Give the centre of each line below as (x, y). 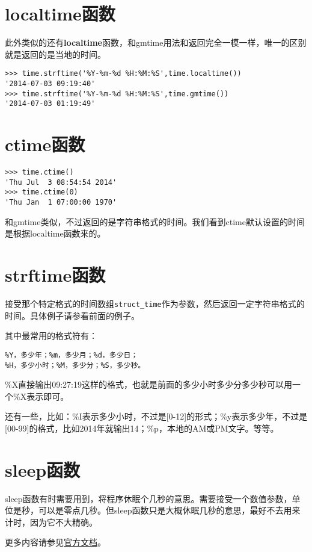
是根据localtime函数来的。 (55, 233)
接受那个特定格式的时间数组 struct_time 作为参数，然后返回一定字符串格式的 (155, 303)
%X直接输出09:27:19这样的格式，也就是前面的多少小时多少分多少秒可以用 (148, 384)
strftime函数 (55, 275)
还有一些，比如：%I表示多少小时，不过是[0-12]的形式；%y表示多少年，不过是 (156, 416)
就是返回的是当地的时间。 (55, 54)
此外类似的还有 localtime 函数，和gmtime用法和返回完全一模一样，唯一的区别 (156, 42)
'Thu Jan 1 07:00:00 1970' (61, 203)
